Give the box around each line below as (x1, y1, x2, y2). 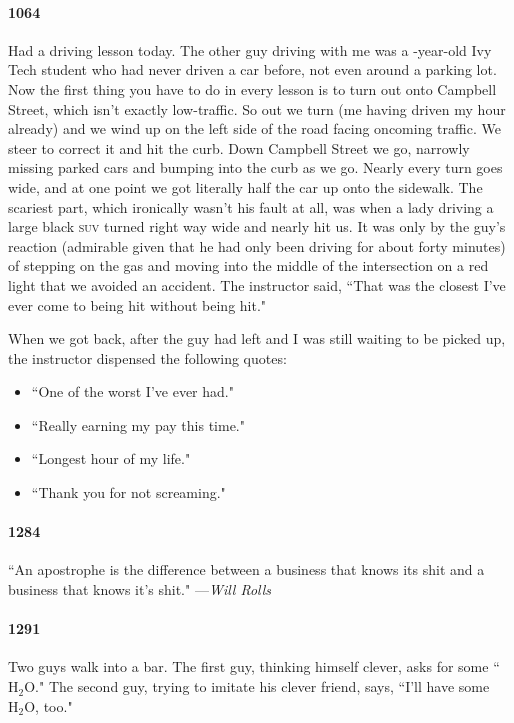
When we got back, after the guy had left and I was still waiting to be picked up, (8, 328, 506, 349)
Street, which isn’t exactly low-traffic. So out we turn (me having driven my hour (8, 98, 506, 119)
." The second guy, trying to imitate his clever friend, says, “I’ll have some (35, 676, 490, 697)
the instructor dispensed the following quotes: (8, 347, 287, 368)
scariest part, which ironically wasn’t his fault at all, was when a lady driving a (8, 196, 494, 217)
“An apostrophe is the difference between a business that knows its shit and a (8, 559, 485, 580)
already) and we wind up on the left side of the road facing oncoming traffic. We (8, 118, 501, 139)
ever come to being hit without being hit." (8, 294, 267, 315)
